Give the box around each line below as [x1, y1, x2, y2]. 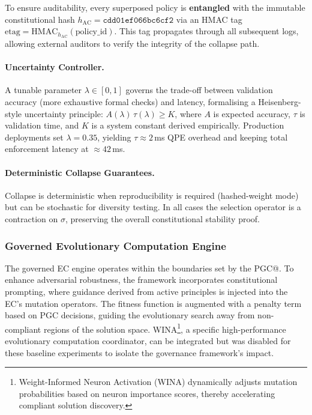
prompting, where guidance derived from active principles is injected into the [5, 285, 288, 297]
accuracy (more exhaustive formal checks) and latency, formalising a [5, 95, 256, 108]
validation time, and [5, 119, 79, 132]
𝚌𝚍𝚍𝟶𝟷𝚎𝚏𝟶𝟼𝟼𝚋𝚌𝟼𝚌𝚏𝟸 [103, 16, 174, 25]
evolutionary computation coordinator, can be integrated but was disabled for [5, 335, 291, 347]
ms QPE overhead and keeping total [154, 130, 288, 143]
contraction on [5, 212, 58, 225]
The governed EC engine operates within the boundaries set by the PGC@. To [5, 261, 294, 274]
